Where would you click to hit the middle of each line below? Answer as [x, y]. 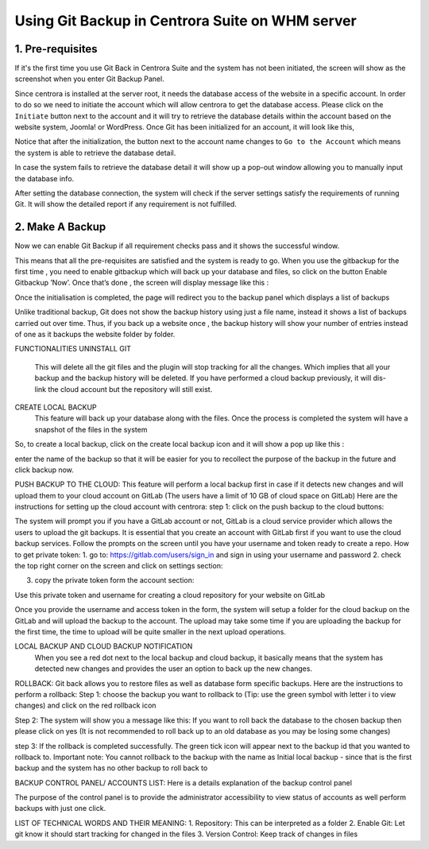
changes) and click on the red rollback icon [85, 706]
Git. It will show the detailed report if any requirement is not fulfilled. [126, 204]
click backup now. [44, 470]
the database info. [44, 178]
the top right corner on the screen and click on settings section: [119, 566]
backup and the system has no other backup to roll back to [111, 768]
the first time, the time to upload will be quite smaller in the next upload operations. [150, 631]
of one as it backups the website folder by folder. [95, 334]
